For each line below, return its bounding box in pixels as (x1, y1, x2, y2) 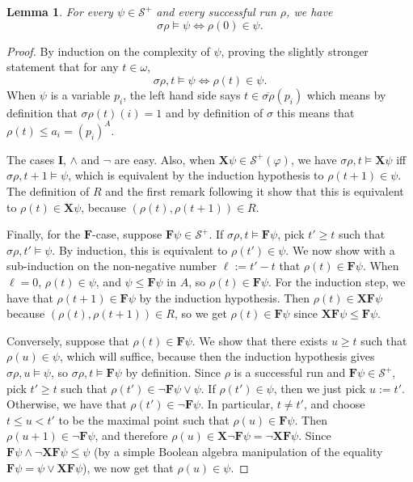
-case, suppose (92, 226, 162, 243)
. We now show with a (285, 241, 395, 258)
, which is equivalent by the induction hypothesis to (68, 167, 324, 184)
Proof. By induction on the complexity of (6, 42, 210, 59)
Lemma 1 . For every (6, 3, 113, 19)
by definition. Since (125, 364, 221, 380)
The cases (6, 150, 55, 167)
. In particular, (200, 395, 274, 412)
